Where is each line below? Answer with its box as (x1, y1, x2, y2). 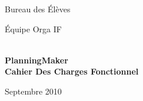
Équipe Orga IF (5, 22, 62, 35)
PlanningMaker (5, 53, 68, 66)
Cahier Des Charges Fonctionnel (5, 65, 139, 78)
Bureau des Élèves (5, 3, 71, 15)
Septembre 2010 (5, 85, 62, 97)
